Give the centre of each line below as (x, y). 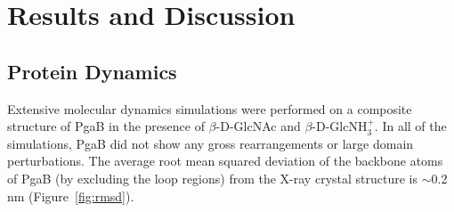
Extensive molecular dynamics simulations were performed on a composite (210, 108)
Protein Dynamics (92, 71)
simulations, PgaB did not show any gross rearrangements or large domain (211, 143)
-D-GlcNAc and (258, 126)
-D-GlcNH (340, 126)
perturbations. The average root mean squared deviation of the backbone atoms (225, 161)
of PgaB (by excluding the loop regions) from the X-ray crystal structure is (212, 178)
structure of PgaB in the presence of (106, 126)
